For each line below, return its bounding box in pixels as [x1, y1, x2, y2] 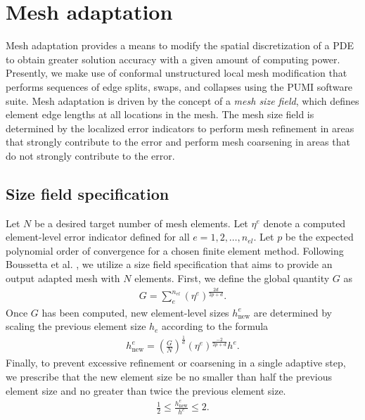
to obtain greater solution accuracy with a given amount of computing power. [6, 51, 340, 66]
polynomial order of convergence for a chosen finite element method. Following [6, 243, 344, 257]
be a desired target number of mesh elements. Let [34, 215, 248, 230]
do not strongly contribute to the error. [6, 148, 175, 163]
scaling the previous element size [6, 319, 146, 333]
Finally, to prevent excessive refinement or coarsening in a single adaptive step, [6, 355, 346, 370]
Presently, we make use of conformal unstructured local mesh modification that [6, 65, 347, 80]
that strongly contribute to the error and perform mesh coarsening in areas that [6, 134, 350, 149]
